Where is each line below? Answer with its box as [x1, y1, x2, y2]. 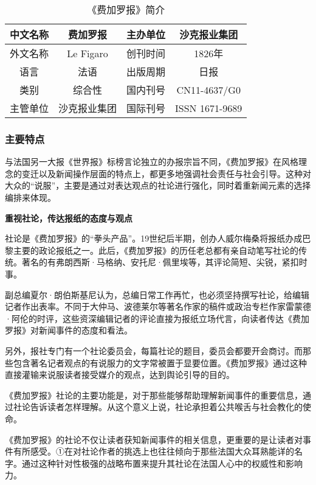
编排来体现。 [5, 191, 56, 203]
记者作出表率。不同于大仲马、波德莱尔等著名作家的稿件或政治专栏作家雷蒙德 [5, 300, 311, 313]
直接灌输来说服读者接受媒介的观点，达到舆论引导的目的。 [5, 368, 235, 381]
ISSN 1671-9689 [175, 100, 242, 115]
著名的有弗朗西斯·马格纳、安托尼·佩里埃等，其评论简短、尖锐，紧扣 [21, 256, 299, 268]
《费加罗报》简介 [87, 2, 165, 16]
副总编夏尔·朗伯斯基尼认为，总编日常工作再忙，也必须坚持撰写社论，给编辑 [5, 288, 309, 301]
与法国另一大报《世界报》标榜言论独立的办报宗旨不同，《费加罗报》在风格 [5, 155, 298, 168]
